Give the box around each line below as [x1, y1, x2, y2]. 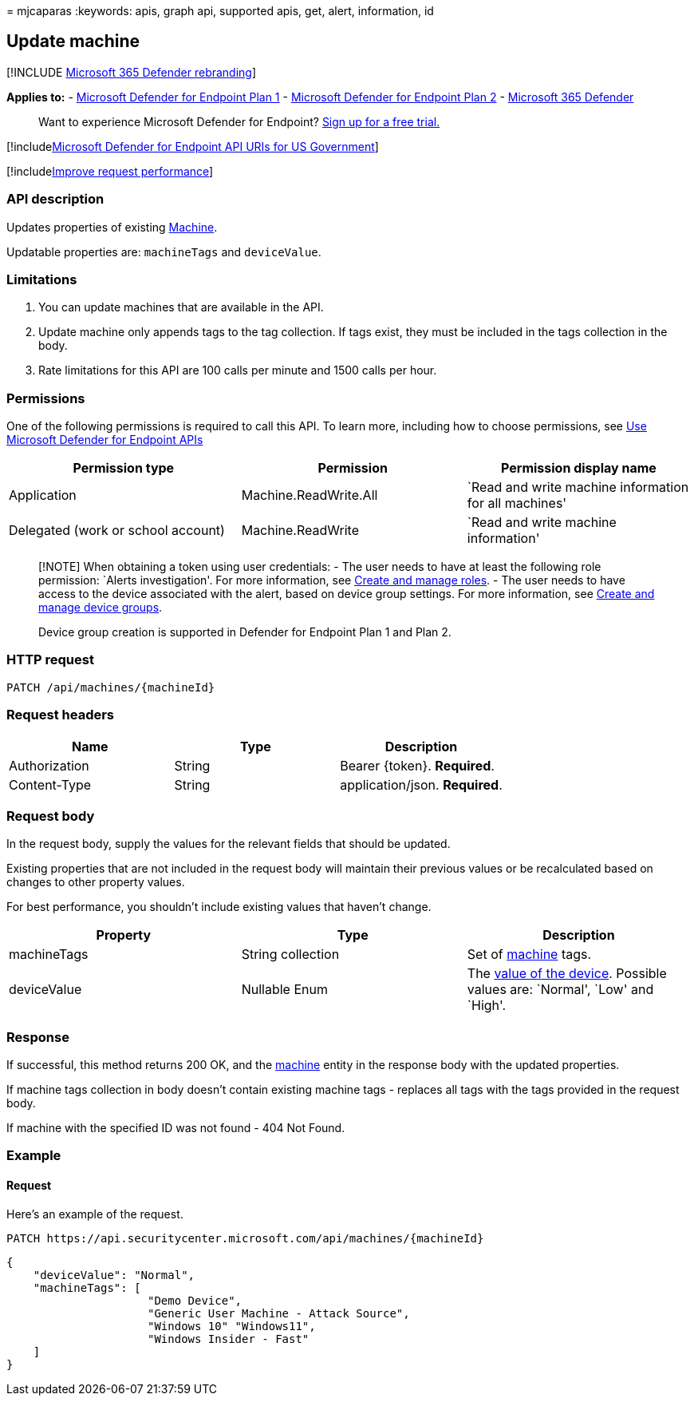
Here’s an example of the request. [6, 1206, 183, 1221]
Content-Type [9, 776, 92, 793]
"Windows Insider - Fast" [148, 1332, 310, 1345]
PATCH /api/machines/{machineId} [6, 680, 215, 694]
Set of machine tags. [467, 946, 592, 963]
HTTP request [6, 651, 94, 668]
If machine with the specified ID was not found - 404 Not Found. [6, 1121, 345, 1135]
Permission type [73, 460, 175, 477]
